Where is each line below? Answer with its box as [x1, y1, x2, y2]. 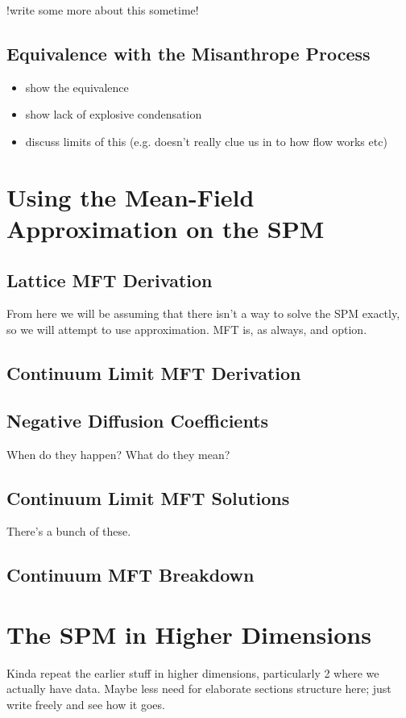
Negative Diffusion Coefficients [6, 407, 269, 432]
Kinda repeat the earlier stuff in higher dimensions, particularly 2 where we [6, 664, 379, 681]
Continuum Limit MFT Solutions [6, 485, 290, 510]
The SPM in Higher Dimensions [6, 617, 371, 650]
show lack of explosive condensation [25, 106, 202, 123]
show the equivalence [25, 78, 129, 95]
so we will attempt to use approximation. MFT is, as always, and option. [6, 320, 367, 337]
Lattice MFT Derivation [6, 267, 213, 292]
